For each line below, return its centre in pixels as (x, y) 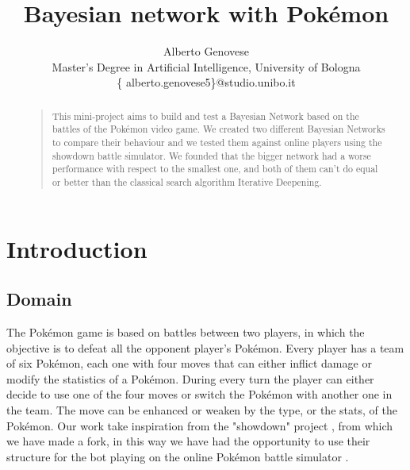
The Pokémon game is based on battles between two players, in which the (186, 332)
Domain (39, 299)
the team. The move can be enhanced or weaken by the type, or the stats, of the (202, 410)
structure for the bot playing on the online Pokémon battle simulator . (178, 456)
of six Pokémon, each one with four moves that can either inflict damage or (189, 363)
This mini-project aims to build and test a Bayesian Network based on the (205, 116)
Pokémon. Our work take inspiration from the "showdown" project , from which (200, 425)
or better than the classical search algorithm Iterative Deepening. (187, 181)
